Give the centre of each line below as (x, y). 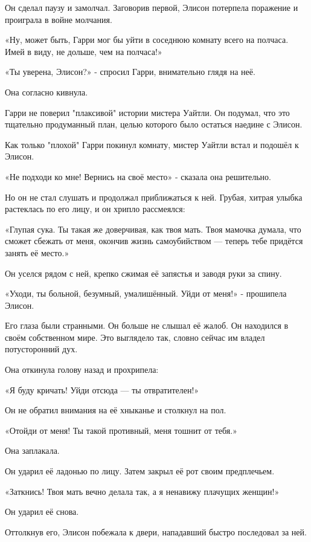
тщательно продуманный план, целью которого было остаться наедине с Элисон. (154, 124)
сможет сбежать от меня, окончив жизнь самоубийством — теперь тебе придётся (154, 241)
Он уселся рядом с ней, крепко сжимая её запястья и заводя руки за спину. (143, 273)
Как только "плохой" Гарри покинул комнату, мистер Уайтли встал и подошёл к (152, 144)
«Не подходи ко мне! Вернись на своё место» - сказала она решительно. (138, 176)
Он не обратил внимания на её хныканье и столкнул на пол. (116, 410)
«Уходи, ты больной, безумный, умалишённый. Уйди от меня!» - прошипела (146, 293)
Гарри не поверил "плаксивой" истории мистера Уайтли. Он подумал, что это (147, 112)
